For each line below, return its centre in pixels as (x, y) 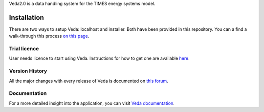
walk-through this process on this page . (49, 36)
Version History (28, 71)
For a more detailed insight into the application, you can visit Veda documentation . (92, 103)
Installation (26, 17)
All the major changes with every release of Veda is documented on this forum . (88, 81)
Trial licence (24, 49)
